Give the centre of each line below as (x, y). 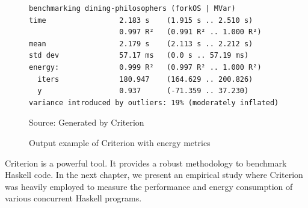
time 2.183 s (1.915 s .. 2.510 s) (141, 20)
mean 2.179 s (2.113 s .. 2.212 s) (141, 44)
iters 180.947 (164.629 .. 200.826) (145, 79)
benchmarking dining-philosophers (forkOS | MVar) (132, 8)
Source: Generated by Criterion (87, 122)
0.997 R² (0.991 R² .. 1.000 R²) (190, 32)
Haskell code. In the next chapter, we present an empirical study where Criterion (154, 175)
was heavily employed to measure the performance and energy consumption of (149, 186)
